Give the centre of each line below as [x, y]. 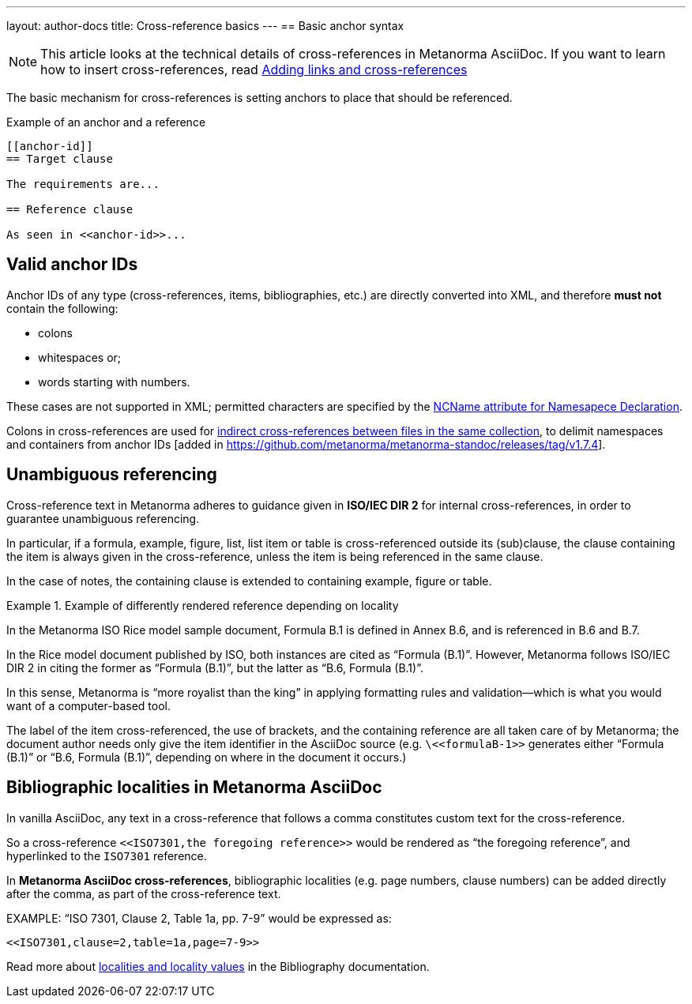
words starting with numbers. [114, 382]
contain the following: [62, 308]
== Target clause [60, 159]
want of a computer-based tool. [88, 705]
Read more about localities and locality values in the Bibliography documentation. [218, 966]
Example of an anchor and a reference [106, 122]
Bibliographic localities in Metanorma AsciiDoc [194, 788]
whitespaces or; [80, 357]
